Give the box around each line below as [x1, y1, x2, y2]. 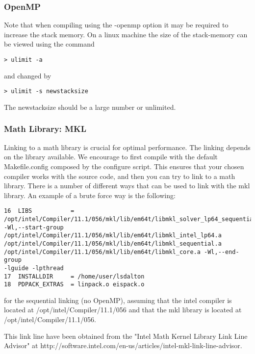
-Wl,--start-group [4, 224, 64, 231]
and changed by [4, 70, 51, 80]
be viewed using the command [4, 39, 95, 49]
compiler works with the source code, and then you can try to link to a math [4, 171, 235, 181]
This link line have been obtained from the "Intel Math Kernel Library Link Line [4, 330, 248, 341]
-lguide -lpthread [4, 264, 64, 272]
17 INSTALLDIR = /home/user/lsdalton [4, 273, 145, 280]
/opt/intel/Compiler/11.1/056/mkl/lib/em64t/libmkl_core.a [4, 248, 201, 255]
